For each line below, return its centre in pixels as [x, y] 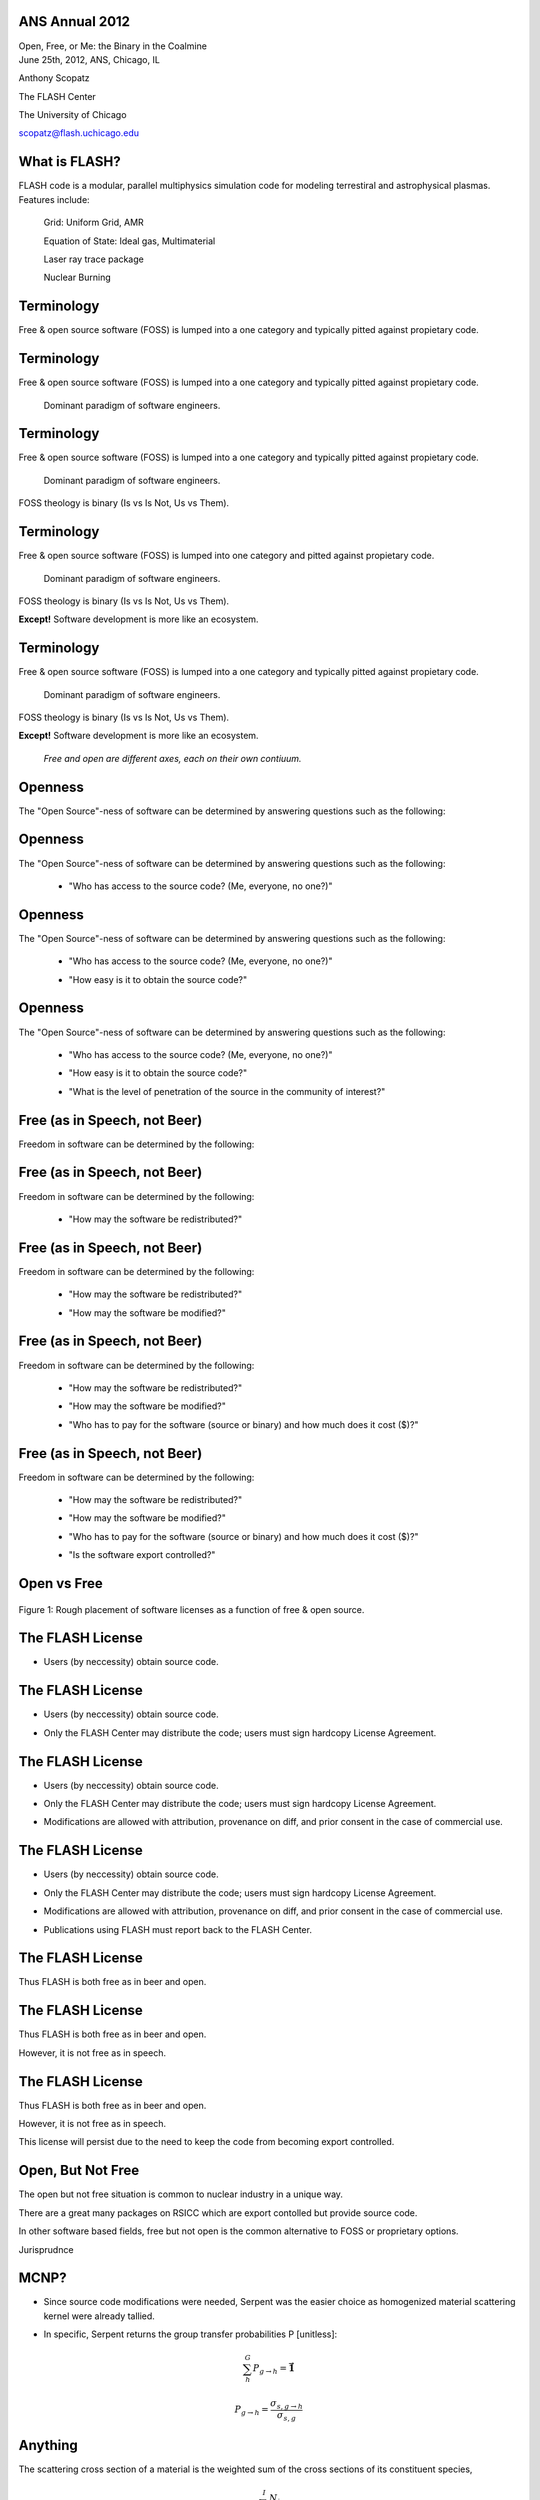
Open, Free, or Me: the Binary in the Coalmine [112, 46]
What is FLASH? [69, 161]
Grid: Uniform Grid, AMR [93, 222]
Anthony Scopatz [54, 78]
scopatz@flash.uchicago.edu [79, 133]
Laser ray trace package [93, 259]
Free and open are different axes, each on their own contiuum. [172, 758]
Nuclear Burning [77, 277]
